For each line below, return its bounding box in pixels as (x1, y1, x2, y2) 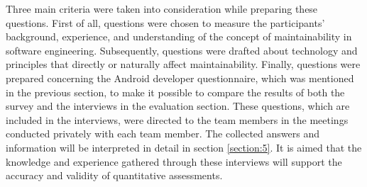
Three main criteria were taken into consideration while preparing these (6, 1, 318, 16)
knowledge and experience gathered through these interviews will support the (6, 154, 342, 169)
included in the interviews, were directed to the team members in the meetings (6, 112, 349, 127)
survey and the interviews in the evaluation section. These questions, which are (6, 98, 350, 113)
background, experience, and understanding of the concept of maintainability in (6, 29, 352, 44)
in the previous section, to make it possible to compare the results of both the (6, 84, 345, 99)
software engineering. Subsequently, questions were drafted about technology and (6, 42, 358, 57)
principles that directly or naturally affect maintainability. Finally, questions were (6, 57, 361, 72)
